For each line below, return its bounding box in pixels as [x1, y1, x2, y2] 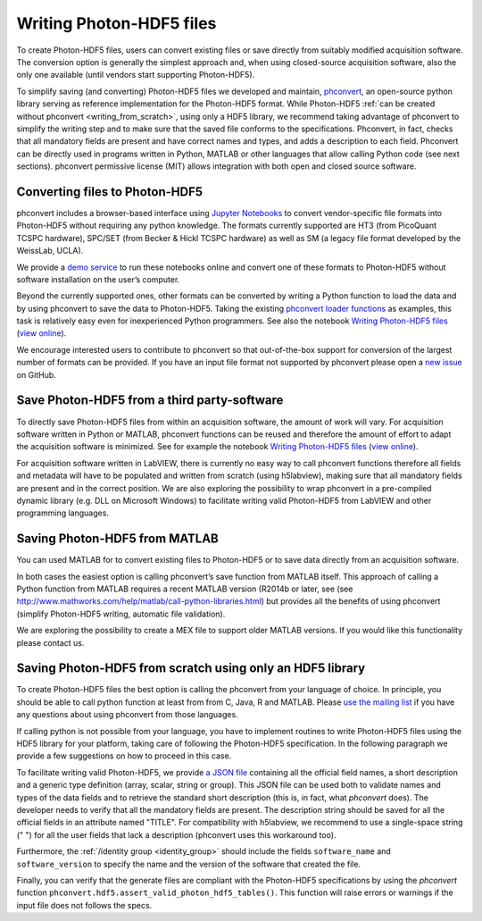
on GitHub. [16, 369, 57, 380]
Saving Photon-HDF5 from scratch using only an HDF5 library [16, 661, 366, 676]
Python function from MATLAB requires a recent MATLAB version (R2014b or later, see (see [16, 583, 353, 594]
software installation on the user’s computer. [16, 273, 180, 285]
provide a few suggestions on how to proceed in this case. [16, 750, 232, 761]
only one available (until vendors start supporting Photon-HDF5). [16, 70, 255, 80]
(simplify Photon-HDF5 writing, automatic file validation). [16, 608, 226, 619]
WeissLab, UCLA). [16, 246, 84, 256]
